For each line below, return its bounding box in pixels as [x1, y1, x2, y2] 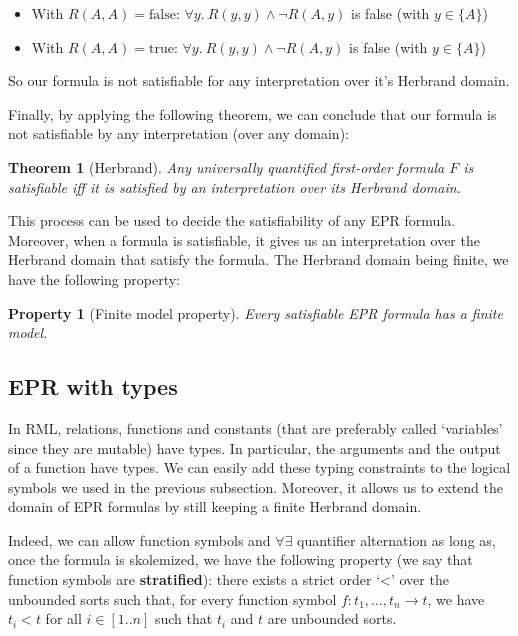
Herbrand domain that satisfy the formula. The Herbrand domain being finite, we [8, 249, 509, 270]
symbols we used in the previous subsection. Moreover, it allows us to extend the [8, 476, 503, 497]
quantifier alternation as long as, [297, 529, 496, 550]
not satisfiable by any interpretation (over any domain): [8, 123, 349, 144]
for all [45, 608, 82, 629]
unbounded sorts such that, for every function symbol [8, 588, 337, 609]
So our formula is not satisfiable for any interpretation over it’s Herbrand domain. [8, 70, 510, 91]
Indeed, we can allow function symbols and [8, 529, 271, 550]
